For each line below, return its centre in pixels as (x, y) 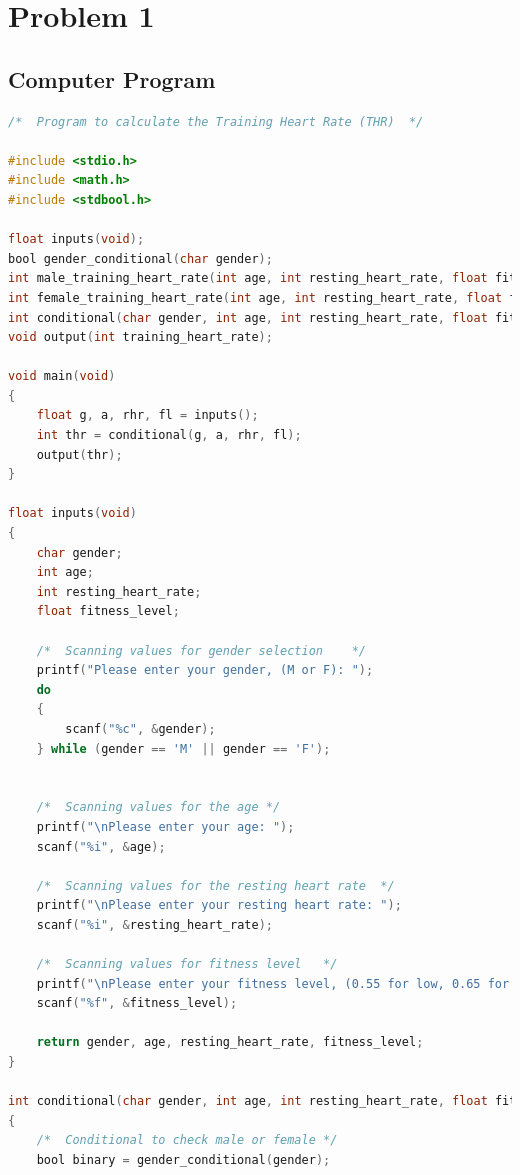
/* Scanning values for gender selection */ (201, 650)
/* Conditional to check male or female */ (187, 1140)
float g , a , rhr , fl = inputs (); (147, 415)
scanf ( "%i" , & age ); (101, 846)
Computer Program (112, 78)
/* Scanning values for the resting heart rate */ (215, 885)
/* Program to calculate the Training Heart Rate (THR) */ (216, 121)
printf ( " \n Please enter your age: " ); (165, 826)
